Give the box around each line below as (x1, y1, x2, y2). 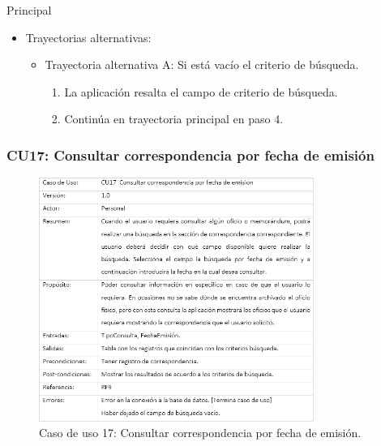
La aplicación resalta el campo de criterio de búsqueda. (64, 83, 338, 100)
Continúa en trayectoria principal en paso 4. (64, 110, 284, 127)
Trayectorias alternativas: (25, 28, 152, 45)
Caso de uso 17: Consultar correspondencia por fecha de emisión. (39, 424, 362, 441)
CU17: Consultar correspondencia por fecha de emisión (6, 144, 375, 165)
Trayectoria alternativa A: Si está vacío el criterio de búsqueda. (45, 56, 359, 73)
